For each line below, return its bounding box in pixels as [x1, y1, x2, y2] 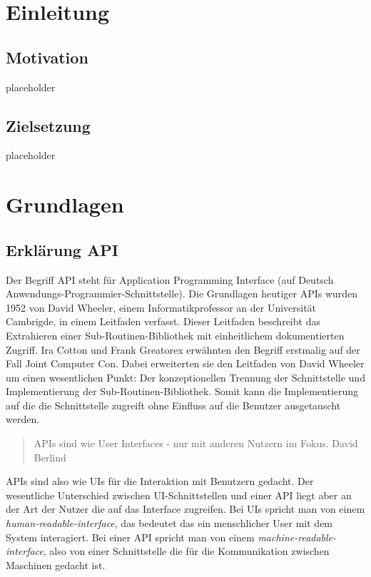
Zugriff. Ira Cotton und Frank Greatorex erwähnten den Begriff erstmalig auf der [6, 342, 360, 357]
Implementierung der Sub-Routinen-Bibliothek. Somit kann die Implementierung [6, 384, 359, 399]
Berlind [34, 449, 66, 464]
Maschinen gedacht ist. [6, 557, 106, 572]
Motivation [6, 46, 88, 68]
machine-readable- [258, 529, 337, 544]
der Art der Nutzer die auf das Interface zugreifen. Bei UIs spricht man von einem [6, 501, 365, 516]
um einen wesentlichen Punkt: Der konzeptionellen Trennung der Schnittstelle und [6, 369, 365, 384]
